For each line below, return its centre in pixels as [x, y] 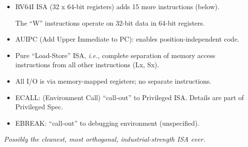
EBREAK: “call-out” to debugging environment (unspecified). [107, 123]
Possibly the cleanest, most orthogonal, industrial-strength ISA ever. [105, 139]
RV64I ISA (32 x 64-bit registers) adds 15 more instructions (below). [117, 6]
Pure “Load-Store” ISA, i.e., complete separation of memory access [115, 55]
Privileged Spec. [39, 107]
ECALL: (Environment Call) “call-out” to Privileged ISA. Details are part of [130, 97]
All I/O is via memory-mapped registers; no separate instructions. [113, 81]
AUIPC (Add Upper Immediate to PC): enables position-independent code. [127, 39]
